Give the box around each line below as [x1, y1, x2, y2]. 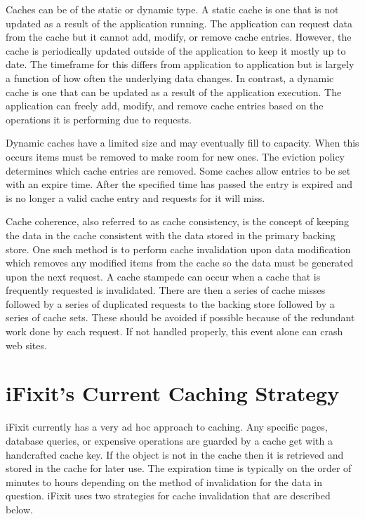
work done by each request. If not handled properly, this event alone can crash [6, 324, 343, 339]
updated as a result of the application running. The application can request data [6, 15, 352, 30]
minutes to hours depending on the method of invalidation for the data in [6, 474, 323, 489]
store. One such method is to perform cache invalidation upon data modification [6, 241, 351, 256]
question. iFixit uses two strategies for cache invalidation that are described [6, 488, 331, 503]
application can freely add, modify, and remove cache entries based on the [6, 98, 324, 113]
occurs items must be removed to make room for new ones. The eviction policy [6, 149, 345, 163]
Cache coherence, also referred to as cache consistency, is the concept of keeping [6, 214, 349, 229]
